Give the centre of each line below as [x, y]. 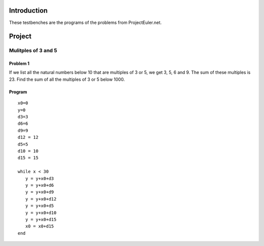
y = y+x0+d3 [40, 178]
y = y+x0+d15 [41, 219]
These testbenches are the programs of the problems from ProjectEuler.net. [85, 22]
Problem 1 [19, 64]
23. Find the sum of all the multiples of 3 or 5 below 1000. [67, 79]
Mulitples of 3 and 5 [33, 50]
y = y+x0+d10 [41, 212]
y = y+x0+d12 [41, 199]
